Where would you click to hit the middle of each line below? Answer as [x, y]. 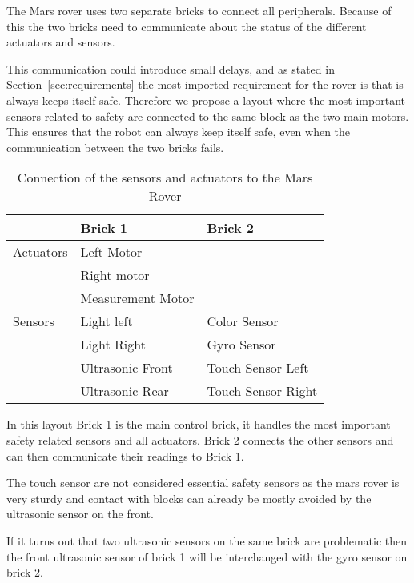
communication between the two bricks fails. [115, 147]
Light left [107, 321]
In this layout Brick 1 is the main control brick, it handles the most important [199, 424]
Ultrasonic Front [127, 368]
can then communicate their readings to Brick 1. [125, 455]
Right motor [115, 275]
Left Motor [111, 252]
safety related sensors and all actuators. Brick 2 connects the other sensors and [200, 439]
